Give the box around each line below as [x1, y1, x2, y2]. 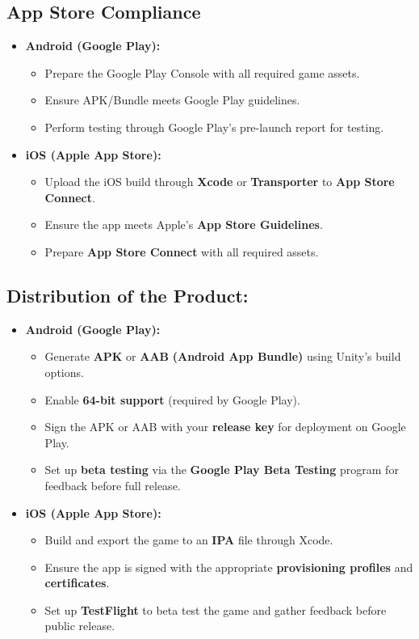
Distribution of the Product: [6, 282, 249, 307]
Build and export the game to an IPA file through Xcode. [44, 531, 333, 548]
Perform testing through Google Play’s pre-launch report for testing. [44, 118, 384, 135]
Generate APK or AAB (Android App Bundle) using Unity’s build [44, 348, 401, 365]
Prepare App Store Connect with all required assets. [44, 243, 319, 260]
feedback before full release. [44, 476, 181, 493]
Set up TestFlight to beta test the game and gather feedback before [44, 601, 387, 618]
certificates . [44, 574, 110, 591]
